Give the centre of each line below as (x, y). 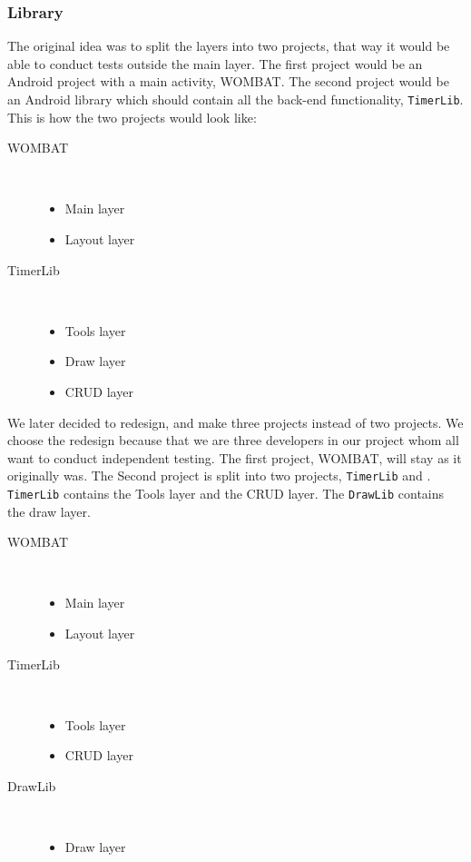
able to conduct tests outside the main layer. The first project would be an (215, 63)
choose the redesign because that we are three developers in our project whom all (233, 440)
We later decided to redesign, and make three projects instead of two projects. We (235, 422)
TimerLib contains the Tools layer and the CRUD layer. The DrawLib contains (226, 494)
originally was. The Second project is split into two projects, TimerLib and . (219, 476)
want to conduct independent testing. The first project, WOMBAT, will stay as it (235, 457)
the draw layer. (49, 511)
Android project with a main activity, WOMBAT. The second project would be (228, 81)
